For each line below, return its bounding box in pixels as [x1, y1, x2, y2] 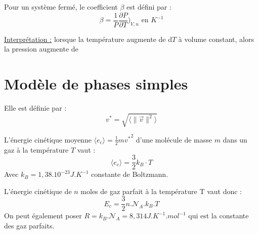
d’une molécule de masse [136, 134, 212, 145]
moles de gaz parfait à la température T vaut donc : [80, 185, 242, 196]
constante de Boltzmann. [91, 169, 168, 179]
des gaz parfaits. [4, 220, 55, 231]
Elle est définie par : [4, 102, 67, 113]
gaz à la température [4, 144, 69, 155]
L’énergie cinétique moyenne [4, 134, 92, 145]
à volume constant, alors [178, 33, 254, 44]
